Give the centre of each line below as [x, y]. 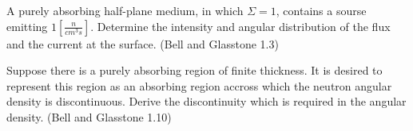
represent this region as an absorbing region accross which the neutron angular [199, 85]
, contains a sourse [321, 10]
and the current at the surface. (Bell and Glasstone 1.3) [143, 43]
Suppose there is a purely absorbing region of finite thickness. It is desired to [195, 70]
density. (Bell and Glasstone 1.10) [89, 116]
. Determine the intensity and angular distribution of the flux [240, 26]
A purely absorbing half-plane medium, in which [125, 10]
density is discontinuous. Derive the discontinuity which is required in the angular [206, 101]
